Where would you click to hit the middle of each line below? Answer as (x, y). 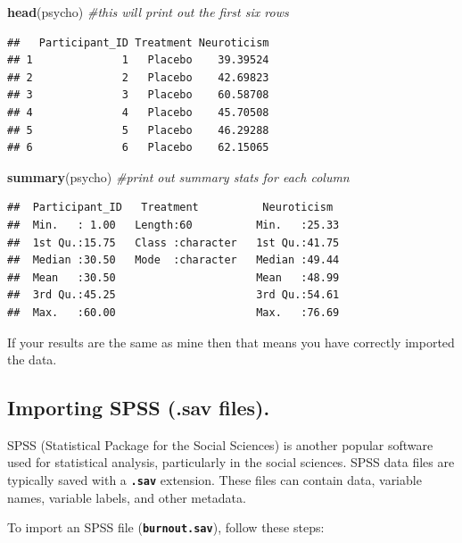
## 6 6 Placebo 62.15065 (138, 148)
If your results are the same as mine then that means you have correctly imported (231, 342)
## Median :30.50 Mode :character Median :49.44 (173, 260)
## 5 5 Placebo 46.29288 (138, 130)
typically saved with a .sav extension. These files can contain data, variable (214, 480)
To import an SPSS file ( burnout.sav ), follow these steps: (166, 527)
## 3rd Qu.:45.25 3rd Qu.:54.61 (173, 295)
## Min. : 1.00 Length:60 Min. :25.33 (173, 225)
